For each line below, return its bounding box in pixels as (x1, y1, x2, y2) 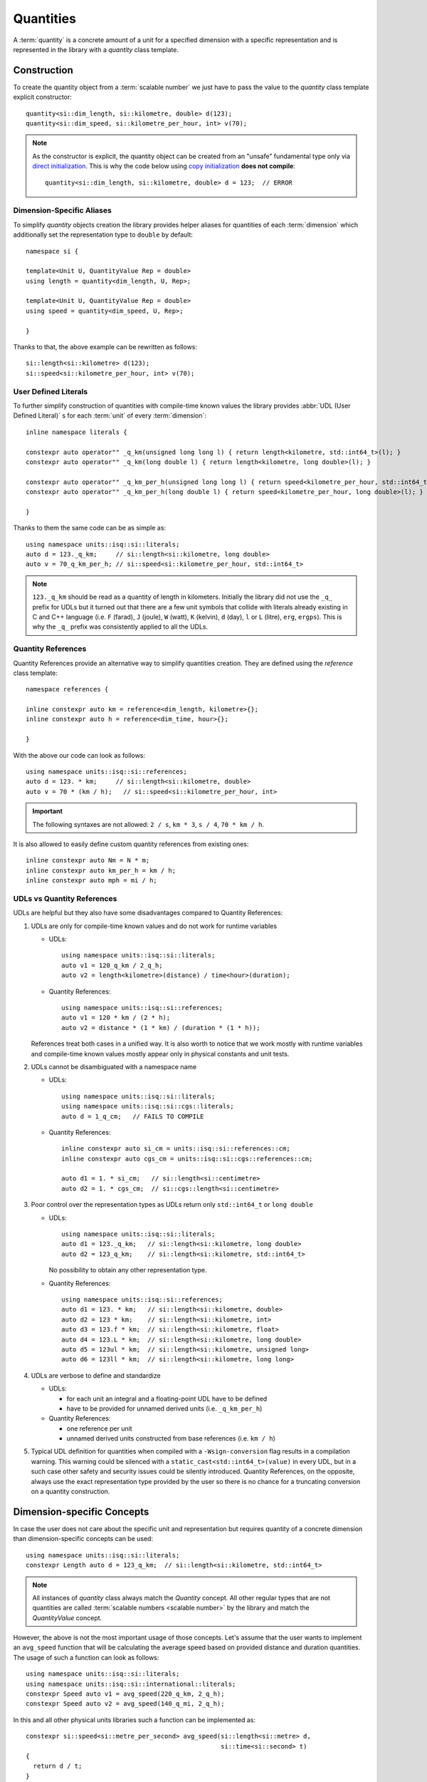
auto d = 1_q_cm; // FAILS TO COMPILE (61, 1112, 204, 1121)
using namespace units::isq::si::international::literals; (26, 1679, 236, 1688)
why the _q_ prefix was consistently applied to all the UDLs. (32, 622, 209, 631)
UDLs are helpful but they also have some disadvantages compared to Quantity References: (13, 909, 283, 917)
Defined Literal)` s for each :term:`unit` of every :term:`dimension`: (13, 411, 206, 420)
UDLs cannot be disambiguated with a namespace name (31, 1062, 197, 1071)
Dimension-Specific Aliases (13, 205, 112, 215)
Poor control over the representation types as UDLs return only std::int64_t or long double (31, 1200, 313, 1209)
